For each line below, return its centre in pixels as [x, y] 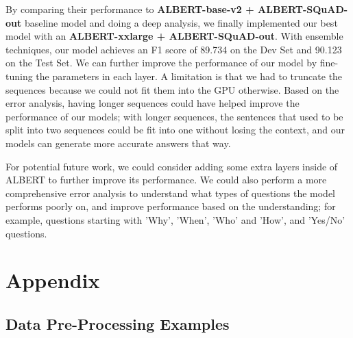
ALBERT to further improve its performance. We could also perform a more [166, 180]
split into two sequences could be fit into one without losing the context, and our [175, 130]
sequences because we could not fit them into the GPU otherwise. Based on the [172, 89]
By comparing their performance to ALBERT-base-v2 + [130, 9]
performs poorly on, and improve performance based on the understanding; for [171, 206]
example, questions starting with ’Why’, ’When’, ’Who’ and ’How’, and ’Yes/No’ [175, 219]
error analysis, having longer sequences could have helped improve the [153, 103]
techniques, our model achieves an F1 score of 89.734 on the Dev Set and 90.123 [174, 49]
